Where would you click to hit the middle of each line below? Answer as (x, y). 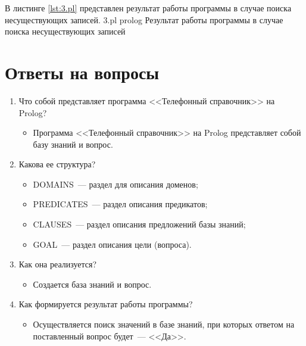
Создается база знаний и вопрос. (92, 284)
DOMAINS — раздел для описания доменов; (115, 184)
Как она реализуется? (58, 264)
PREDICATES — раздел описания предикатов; (120, 204)
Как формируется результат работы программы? (106, 304)
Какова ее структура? (57, 164)
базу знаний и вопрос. (73, 144)
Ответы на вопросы (82, 72)
